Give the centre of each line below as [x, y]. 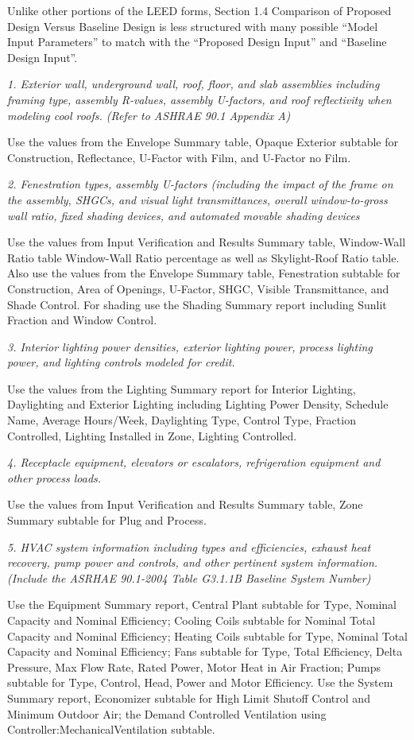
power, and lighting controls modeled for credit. [121, 362]
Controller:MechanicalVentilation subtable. [111, 729]
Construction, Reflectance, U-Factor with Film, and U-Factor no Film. [179, 157]
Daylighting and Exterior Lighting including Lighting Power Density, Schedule [198, 404]
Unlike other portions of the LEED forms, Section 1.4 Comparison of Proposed [199, 10]
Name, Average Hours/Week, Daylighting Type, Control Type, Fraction [182, 420]
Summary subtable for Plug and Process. [107, 520]
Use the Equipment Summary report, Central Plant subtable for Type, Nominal [202, 604]
